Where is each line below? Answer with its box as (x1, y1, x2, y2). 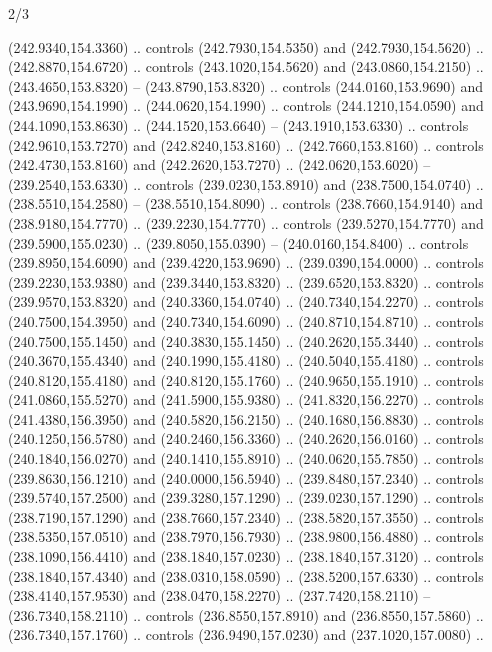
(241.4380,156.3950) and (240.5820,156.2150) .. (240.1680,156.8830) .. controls (8, 408, 484, 429)
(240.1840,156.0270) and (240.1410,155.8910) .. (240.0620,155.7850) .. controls (8, 448, 484, 469)
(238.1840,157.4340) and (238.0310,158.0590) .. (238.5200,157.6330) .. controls (8, 565, 484, 586)
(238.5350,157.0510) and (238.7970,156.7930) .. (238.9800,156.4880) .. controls (8, 526, 484, 547)
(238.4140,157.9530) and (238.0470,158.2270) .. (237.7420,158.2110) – (8, 585, 431, 606)
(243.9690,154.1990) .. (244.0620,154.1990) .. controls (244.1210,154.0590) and (8, 95, 484, 116)
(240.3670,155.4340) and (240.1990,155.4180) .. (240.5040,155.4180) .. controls (8, 350, 484, 371)
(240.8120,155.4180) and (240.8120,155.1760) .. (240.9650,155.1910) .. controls (8, 369, 484, 390)
